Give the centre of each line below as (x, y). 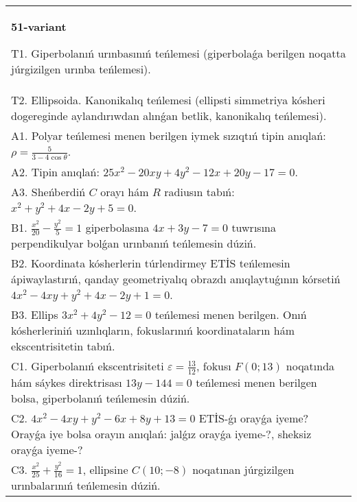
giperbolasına (117, 227)
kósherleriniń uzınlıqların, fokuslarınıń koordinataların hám (153, 331)
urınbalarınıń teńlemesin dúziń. (86, 486)
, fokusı (214, 366)
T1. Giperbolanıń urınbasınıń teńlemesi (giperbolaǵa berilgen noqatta (178, 53)
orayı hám (125, 191)
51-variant (39, 26)
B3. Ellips (35, 315)
